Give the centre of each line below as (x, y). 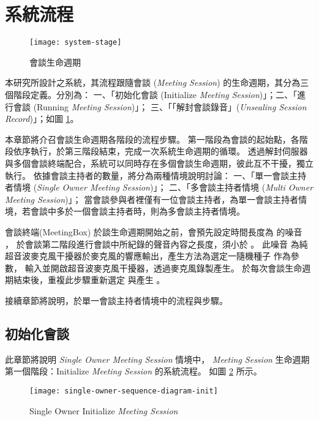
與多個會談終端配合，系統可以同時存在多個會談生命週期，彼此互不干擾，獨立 (159, 163)
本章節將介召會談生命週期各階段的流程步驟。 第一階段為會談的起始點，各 (152, 139)
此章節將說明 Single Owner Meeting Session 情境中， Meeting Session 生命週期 (157, 359)
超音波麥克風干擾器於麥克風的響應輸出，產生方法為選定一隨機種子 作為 (148, 256)
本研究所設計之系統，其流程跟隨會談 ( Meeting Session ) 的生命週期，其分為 (153, 82)
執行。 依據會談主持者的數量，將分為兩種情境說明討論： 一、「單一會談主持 (156, 175)
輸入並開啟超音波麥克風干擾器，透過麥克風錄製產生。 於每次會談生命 (163, 267)
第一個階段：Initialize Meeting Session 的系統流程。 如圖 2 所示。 (133, 371)
